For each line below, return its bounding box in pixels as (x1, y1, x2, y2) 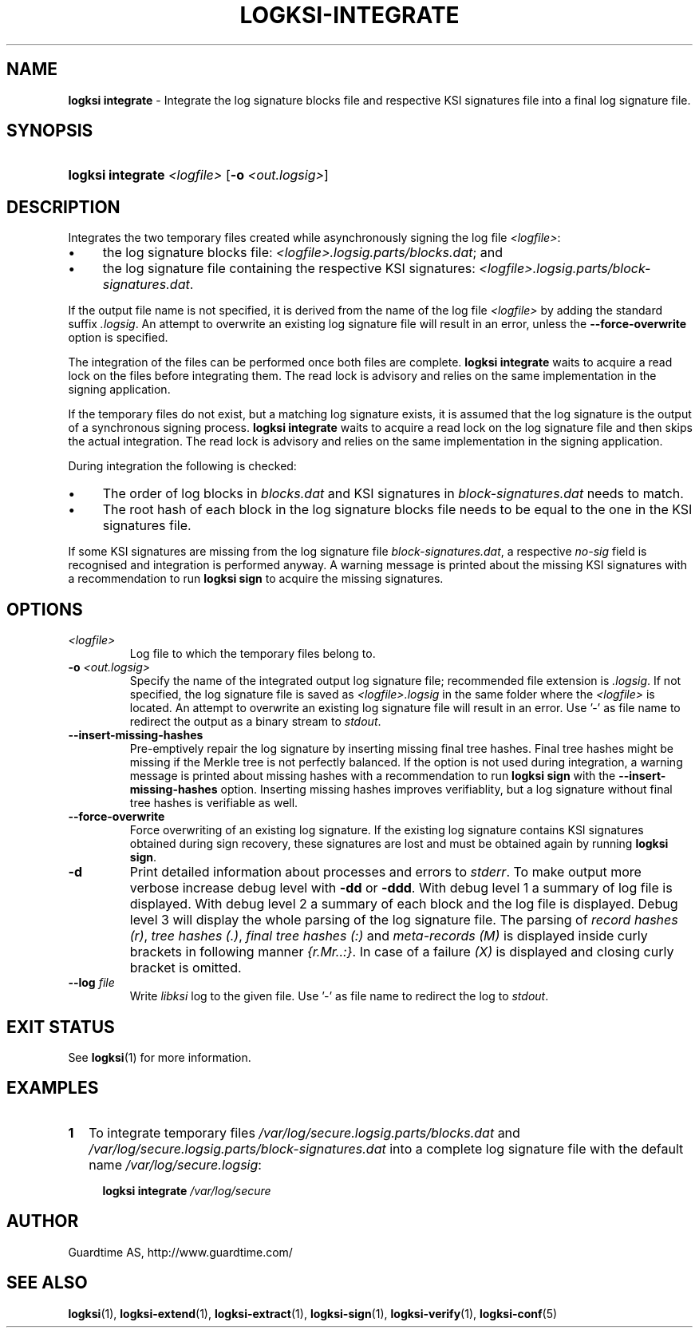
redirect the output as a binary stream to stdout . (129, 715, 381, 729)
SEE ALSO (6, 1273, 88, 1293)
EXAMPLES (6, 1078, 99, 1098)
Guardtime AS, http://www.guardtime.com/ (68, 1245, 293, 1259)
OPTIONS (6, 599, 83, 619)
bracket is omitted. (129, 960, 242, 976)
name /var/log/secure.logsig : (89, 1156, 262, 1173)
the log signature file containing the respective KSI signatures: (102, 260, 476, 277)
